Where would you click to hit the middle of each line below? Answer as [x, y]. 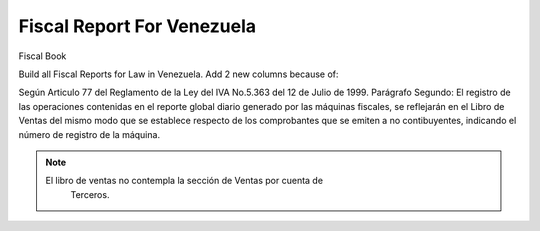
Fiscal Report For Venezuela [137, 26]
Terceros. [90, 194]
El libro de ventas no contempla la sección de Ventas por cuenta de [184, 181]
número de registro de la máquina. [89, 134]
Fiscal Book [42, 56]
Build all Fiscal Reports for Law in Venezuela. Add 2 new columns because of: [178, 74]
